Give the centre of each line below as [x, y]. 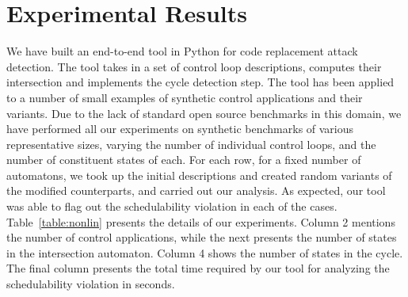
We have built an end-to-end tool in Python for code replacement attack [182, 51]
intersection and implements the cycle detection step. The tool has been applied [200, 82]
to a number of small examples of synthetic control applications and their [185, 97]
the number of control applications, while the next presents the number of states [202, 237]
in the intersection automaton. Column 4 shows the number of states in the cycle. [205, 252]
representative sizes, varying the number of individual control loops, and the [191, 144]
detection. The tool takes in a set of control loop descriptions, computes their [194, 66]
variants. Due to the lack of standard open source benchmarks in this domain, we [204, 113]
